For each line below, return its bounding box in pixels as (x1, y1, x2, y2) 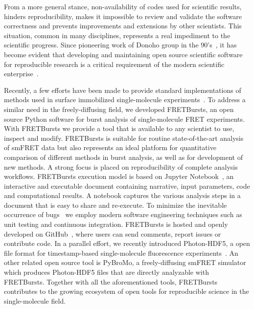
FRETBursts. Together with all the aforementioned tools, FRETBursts (4, 276, 218, 287)
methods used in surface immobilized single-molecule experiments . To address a (4, 94, 246, 105)
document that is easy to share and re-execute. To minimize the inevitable (4, 199, 227, 210)
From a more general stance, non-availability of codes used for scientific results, (4, 1, 242, 11)
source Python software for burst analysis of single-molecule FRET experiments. (4, 113, 245, 124)
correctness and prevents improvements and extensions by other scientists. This (4, 21, 242, 31)
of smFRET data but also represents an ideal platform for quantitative (4, 142, 216, 153)
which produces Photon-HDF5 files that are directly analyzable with (4, 267, 209, 277)
